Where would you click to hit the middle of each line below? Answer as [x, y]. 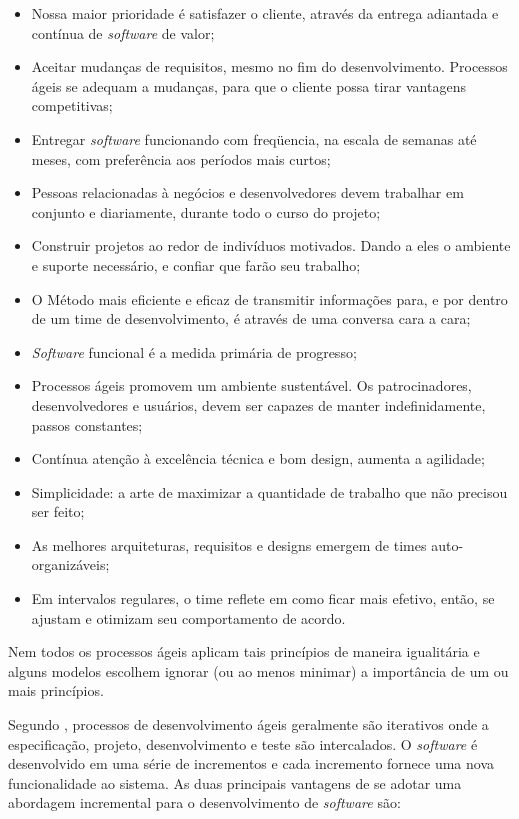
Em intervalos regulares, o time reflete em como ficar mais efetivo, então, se [263, 598]
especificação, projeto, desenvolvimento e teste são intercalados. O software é [243, 743]
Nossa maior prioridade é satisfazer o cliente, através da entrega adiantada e [265, 13]
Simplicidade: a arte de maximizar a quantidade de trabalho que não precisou [269, 491]
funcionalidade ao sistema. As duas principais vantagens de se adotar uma [235, 782]
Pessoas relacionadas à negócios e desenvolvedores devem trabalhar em [247, 192]
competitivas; [72, 105]
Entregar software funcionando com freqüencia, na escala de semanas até [254, 138]
